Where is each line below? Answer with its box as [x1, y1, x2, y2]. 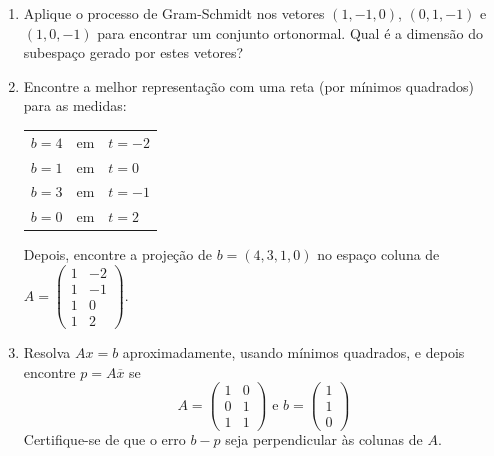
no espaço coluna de [317, 244, 440, 265]
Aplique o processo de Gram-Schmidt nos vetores [23, 3, 325, 23]
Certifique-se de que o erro [23, 429, 186, 450]
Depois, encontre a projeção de [23, 244, 212, 265]
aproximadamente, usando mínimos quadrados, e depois [122, 342, 465, 363]
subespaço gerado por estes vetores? [23, 42, 244, 63]
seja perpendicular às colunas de [225, 429, 423, 450]
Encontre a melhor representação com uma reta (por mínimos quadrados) [23, 75, 475, 96]
